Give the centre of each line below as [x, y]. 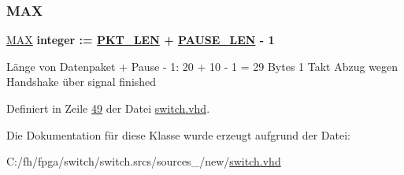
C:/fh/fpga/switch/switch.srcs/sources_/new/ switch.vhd [144, 161]
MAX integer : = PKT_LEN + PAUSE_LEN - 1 [141, 40]
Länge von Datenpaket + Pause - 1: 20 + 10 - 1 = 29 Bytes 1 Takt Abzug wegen [202, 66]
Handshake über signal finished [82, 82]
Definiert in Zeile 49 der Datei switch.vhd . [108, 108]
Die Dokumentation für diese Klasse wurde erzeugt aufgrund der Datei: [178, 134]
